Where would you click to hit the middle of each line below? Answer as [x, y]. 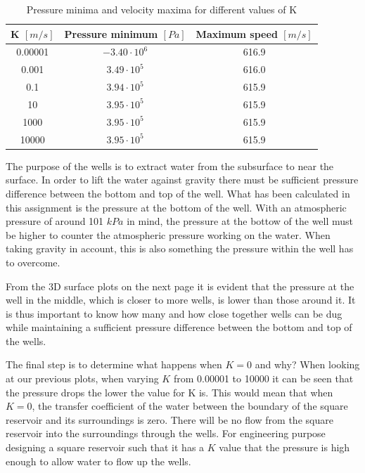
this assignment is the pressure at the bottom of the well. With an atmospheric [176, 207]
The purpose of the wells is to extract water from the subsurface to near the [170, 166]
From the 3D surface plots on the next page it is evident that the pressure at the [180, 286]
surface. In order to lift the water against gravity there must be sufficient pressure [182, 180]
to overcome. [33, 262]
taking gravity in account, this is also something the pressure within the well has [180, 248]
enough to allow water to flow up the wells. [98, 461]
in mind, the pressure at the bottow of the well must [240, 221]
